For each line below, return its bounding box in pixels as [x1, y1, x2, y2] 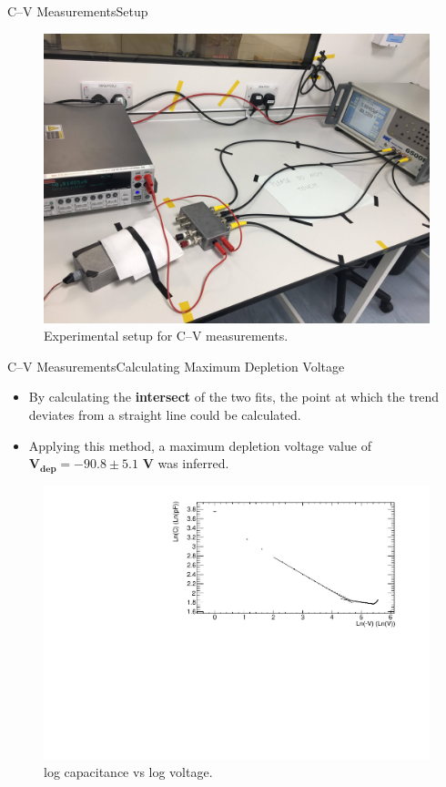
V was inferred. [142, 454, 229, 473]
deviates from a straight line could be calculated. [28, 404, 301, 424]
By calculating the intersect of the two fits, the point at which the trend [28, 387, 440, 406]
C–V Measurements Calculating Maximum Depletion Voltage [7, 356, 345, 375]
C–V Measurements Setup [7, 2, 148, 20]
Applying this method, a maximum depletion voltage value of [28, 435, 371, 455]
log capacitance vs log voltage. [44, 761, 213, 781]
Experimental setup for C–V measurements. [44, 326, 289, 345]
